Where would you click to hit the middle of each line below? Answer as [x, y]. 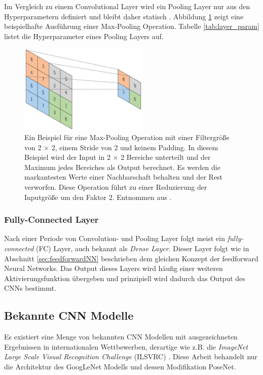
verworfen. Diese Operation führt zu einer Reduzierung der [116, 187]
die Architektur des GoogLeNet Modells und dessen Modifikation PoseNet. [120, 366]
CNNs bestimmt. [30, 288]
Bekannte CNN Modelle [69, 315]
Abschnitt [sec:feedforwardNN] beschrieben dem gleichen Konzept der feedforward [131, 258]
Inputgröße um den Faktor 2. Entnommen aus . [98, 197]
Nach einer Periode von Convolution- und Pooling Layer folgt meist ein [115, 238]
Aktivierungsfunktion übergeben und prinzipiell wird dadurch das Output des [125, 278]
